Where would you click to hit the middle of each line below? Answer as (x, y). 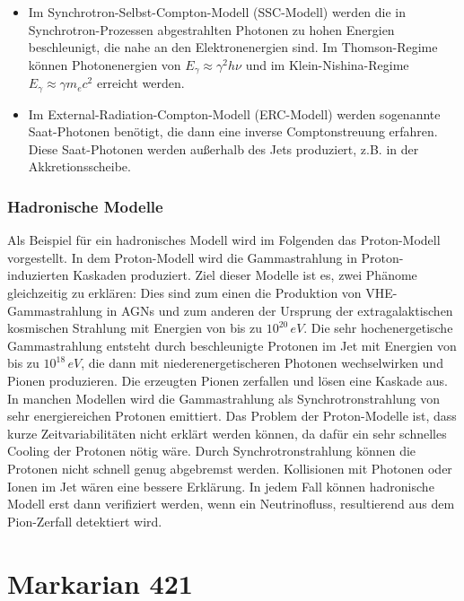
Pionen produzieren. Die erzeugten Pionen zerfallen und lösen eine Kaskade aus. (228, 381)
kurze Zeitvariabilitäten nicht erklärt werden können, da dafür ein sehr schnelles (227, 433)
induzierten (38, 275)
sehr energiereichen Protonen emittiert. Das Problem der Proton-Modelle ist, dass (232, 416)
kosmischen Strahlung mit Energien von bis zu (135, 328)
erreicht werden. (140, 83)
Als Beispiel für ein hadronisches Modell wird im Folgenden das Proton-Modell (224, 240)
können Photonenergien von (105, 64)
